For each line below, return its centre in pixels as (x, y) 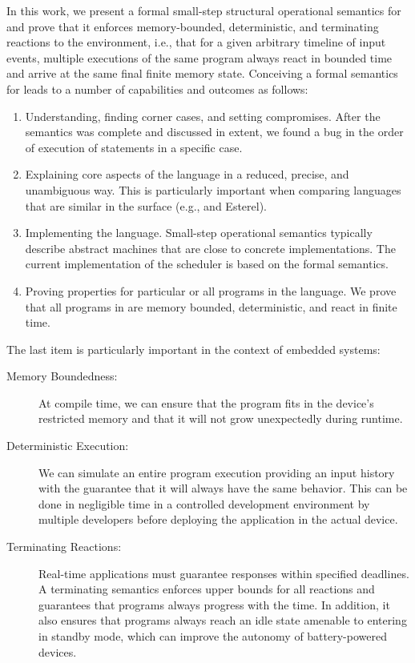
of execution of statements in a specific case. (134, 147)
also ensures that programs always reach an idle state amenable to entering (223, 620)
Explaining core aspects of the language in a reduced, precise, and (187, 174)
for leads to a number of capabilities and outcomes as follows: (157, 88)
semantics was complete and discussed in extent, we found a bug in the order (214, 132)
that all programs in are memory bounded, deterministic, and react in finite (211, 306)
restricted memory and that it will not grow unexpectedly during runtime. (221, 418)
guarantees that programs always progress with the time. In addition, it (214, 604)
